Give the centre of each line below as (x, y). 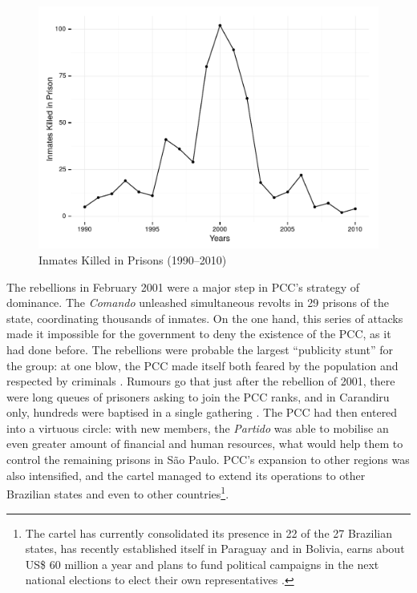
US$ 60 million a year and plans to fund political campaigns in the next (202, 564)
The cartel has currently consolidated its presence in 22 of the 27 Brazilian (209, 532)
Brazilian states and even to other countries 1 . (118, 492)
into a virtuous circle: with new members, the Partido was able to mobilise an (198, 428)
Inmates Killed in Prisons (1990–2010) (133, 259)
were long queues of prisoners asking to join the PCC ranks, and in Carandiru (198, 396)
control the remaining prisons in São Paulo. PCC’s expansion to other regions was (208, 460)
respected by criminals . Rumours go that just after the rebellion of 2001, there (201, 381)
